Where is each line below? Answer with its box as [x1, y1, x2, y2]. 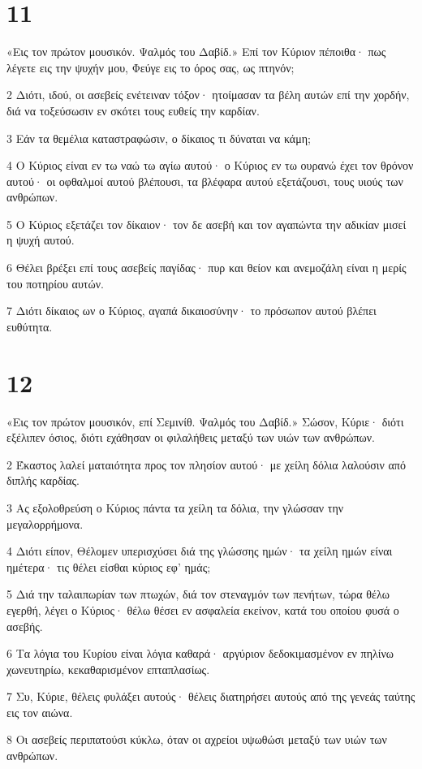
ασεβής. [6, 617, 43, 634]
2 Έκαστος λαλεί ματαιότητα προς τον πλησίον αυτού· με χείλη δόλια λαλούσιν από [6, 456, 406, 473]
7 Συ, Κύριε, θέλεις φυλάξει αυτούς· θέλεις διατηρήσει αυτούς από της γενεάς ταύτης [6, 688, 416, 705]
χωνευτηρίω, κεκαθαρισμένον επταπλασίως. [6, 660, 210, 677]
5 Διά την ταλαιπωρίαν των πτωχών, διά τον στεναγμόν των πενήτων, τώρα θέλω [6, 585, 390, 603]
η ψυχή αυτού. [6, 231, 75, 248]
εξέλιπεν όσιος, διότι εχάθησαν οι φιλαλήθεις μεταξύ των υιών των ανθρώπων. [6, 429, 375, 446]
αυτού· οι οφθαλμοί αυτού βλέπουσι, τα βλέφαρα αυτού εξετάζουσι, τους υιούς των [6, 172, 403, 189]
